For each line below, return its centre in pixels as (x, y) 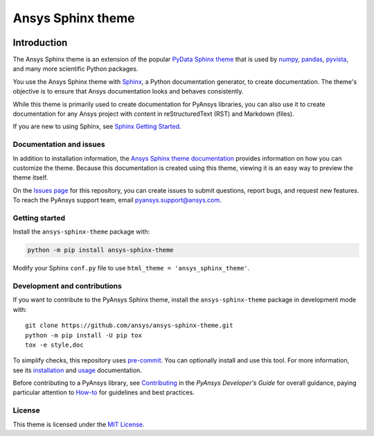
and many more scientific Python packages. (75, 69)
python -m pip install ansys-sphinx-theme (100, 250)
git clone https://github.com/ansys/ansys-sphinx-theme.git (129, 325)
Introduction (40, 43)
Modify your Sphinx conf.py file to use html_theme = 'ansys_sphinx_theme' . (131, 268)
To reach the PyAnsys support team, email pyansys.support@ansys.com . (117, 200)
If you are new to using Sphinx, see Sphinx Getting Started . (97, 127)
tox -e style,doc (54, 345)
